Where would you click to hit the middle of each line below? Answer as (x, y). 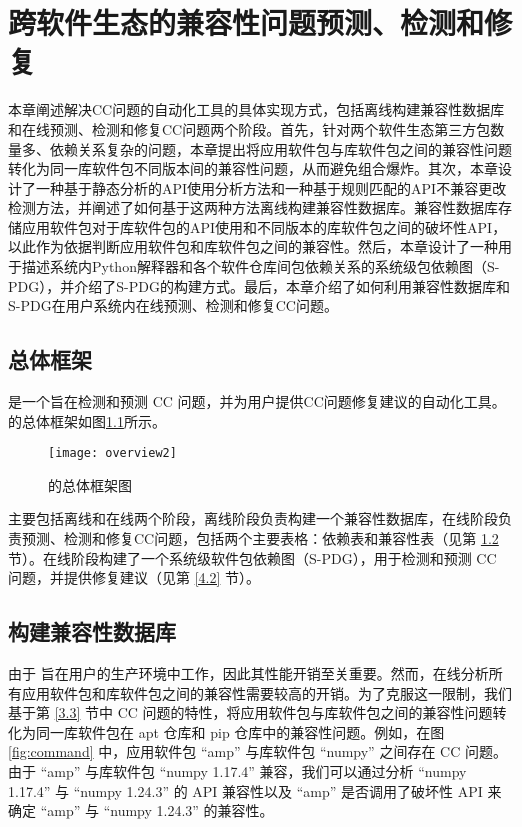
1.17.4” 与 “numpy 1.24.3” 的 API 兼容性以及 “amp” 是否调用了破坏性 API (245, 790)
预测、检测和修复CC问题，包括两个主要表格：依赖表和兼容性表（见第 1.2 (260, 538)
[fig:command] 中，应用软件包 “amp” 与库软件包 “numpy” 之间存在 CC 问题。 (257, 751)
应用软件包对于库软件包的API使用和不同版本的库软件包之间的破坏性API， (264, 226)
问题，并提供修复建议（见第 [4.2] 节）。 (134, 577)
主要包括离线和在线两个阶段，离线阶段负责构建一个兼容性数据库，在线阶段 (253, 518)
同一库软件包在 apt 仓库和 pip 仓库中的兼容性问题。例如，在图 (240, 731)
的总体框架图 (90, 484)
